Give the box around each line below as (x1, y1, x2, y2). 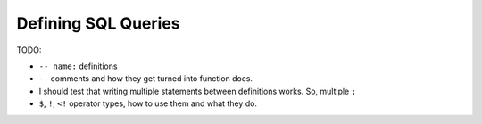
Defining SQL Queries (16, 13, 180, 33)
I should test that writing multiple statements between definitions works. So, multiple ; (38, 86, 357, 96)
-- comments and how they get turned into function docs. (38, 73, 253, 84)
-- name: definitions (38, 61, 118, 71)
